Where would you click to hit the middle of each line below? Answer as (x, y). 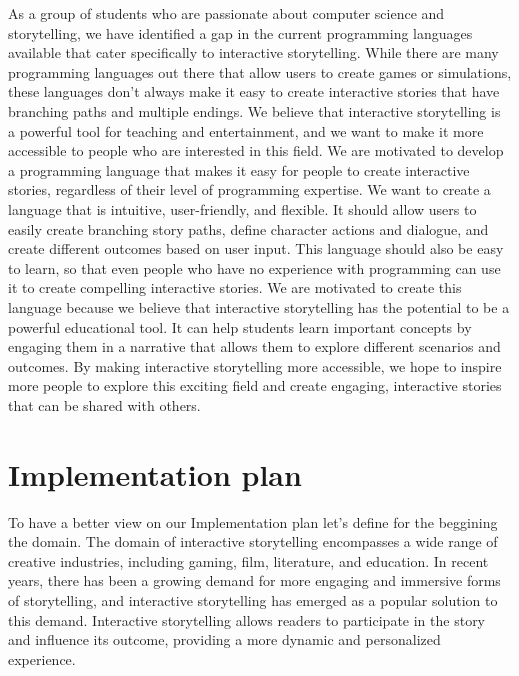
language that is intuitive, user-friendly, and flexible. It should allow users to (242, 208)
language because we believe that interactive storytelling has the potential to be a (259, 306)
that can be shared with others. (104, 404)
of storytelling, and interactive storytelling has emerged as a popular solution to (253, 599)
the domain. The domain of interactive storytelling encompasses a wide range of (253, 541)
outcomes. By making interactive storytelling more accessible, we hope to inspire (255, 365)
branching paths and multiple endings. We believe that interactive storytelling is (254, 110)
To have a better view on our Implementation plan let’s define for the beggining (253, 521)
